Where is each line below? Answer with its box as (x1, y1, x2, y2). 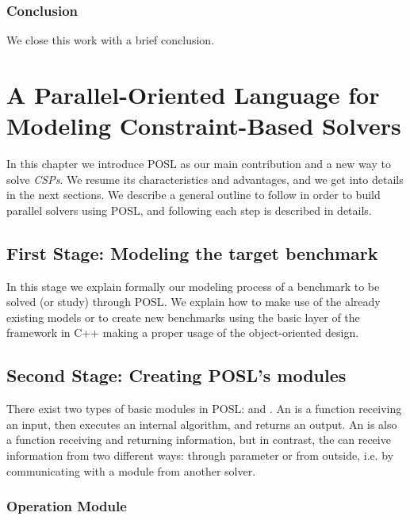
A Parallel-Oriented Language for (6, 78, 380, 110)
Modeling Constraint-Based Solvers (6, 109, 401, 142)
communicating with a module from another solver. (6, 462, 256, 479)
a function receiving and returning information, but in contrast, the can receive (6, 431, 391, 448)
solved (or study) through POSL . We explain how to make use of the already (6, 293, 381, 310)
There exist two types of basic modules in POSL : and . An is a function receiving (6, 400, 402, 417)
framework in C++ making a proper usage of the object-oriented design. (6, 324, 359, 341)
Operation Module (6, 496, 127, 516)
